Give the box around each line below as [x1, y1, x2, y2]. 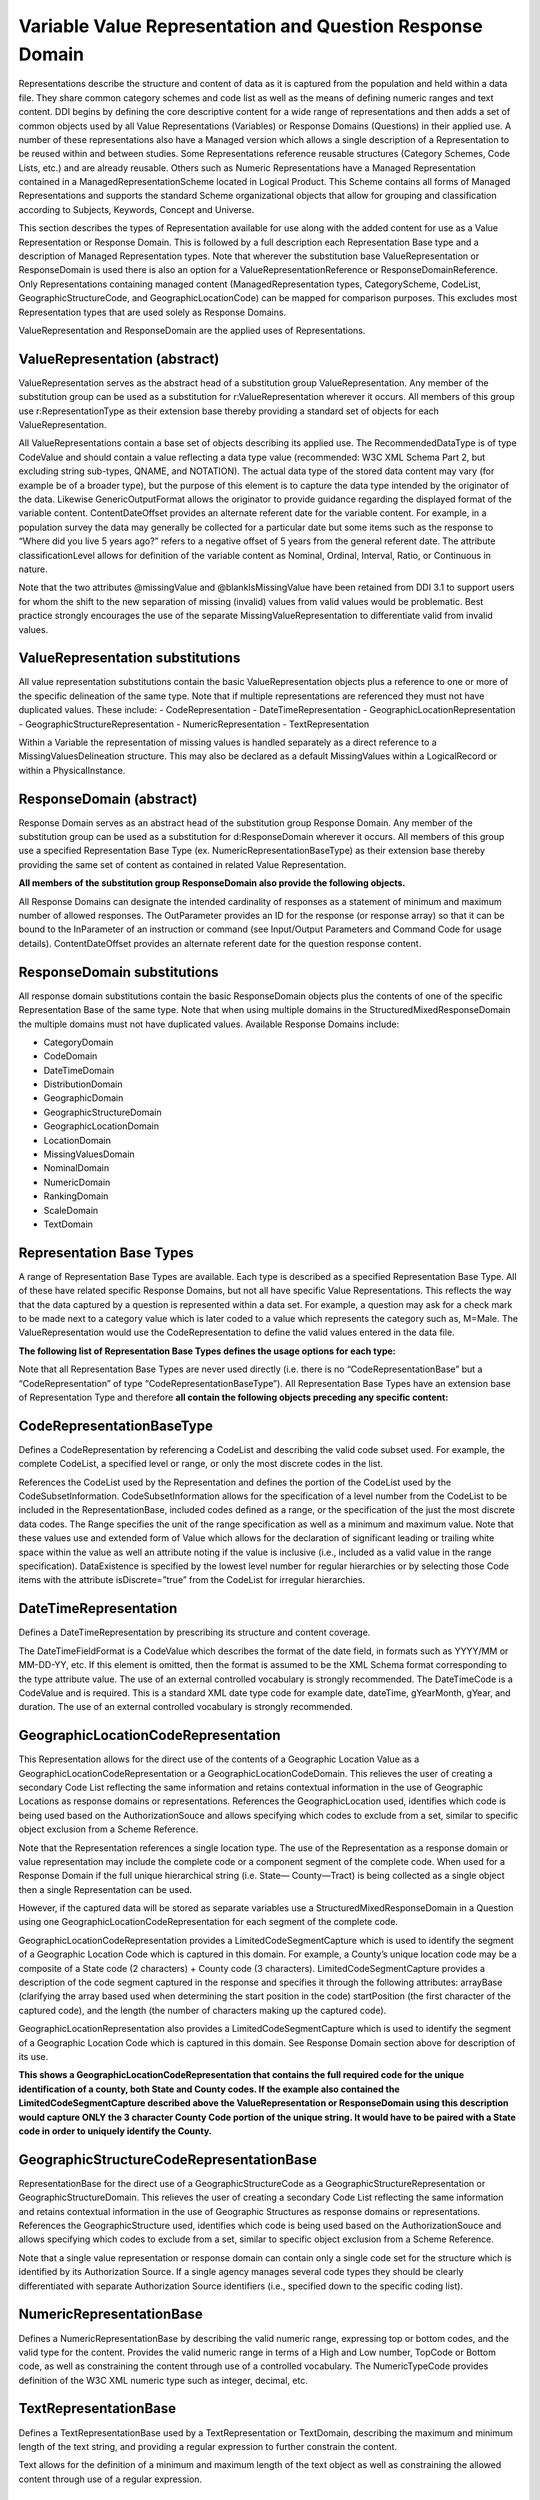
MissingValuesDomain [43, 1148, 135, 1160]
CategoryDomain [43, 1036, 114, 1048]
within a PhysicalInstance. [18, 764, 126, 776]
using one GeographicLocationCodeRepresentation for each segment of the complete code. [18, 1916, 399, 1928]
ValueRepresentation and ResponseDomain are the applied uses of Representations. [18, 324, 366, 336]
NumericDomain [43, 1176, 111, 1188]
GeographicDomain [43, 1092, 124, 1104]
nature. [18, 563, 49, 575]
